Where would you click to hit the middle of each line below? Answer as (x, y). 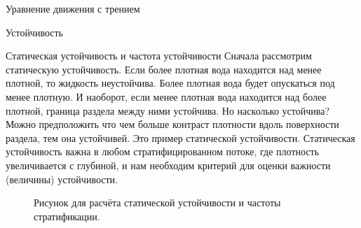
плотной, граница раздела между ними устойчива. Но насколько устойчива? (168, 110)
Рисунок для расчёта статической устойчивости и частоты (157, 202)
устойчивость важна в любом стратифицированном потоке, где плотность (163, 151)
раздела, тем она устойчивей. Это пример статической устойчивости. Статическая (180, 137)
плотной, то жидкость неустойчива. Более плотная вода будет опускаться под (170, 83)
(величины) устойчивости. (62, 179)
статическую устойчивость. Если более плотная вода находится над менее (164, 69)
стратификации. (67, 216)
